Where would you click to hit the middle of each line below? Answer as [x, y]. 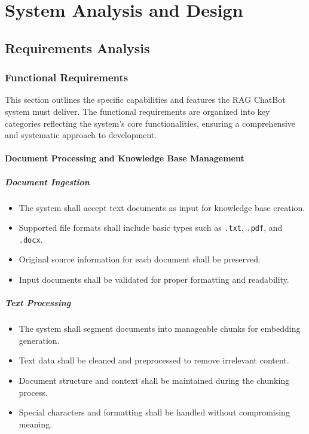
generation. [39, 340]
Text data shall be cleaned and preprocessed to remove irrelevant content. [154, 360]
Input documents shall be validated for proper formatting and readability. [154, 279]
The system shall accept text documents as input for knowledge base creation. [162, 207]
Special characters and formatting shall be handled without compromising [154, 412]
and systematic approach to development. [81, 135]
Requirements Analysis [77, 48]
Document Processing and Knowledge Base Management [125, 158]
